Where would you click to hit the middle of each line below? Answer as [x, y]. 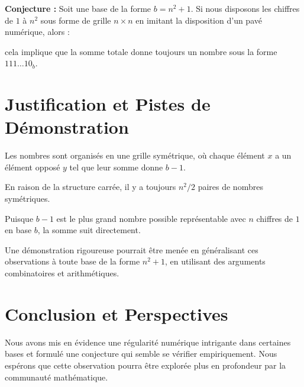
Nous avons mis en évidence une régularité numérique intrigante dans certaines [148, 342]
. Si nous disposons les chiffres [245, 8]
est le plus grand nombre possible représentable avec [151, 218]
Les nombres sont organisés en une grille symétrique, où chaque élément [135, 155]
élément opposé [33, 167]
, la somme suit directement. [89, 230]
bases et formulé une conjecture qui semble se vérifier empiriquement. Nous [141, 354]
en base [18, 230]
